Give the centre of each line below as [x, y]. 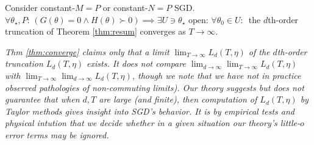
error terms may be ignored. [57, 134]
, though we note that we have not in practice [216, 75]
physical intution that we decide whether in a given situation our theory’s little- [152, 123]
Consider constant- [40, 7]
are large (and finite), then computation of [178, 99]
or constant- [125, 7]
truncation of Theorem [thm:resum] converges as [95, 31]
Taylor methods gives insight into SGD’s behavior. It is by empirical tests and [150, 111]
